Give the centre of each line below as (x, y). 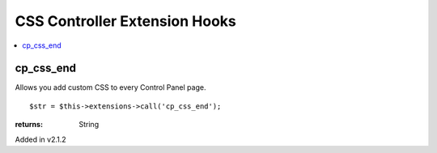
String (89, 125)
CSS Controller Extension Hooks (125, 21)
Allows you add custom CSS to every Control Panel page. (110, 87)
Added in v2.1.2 (40, 139)
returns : (29, 125)
